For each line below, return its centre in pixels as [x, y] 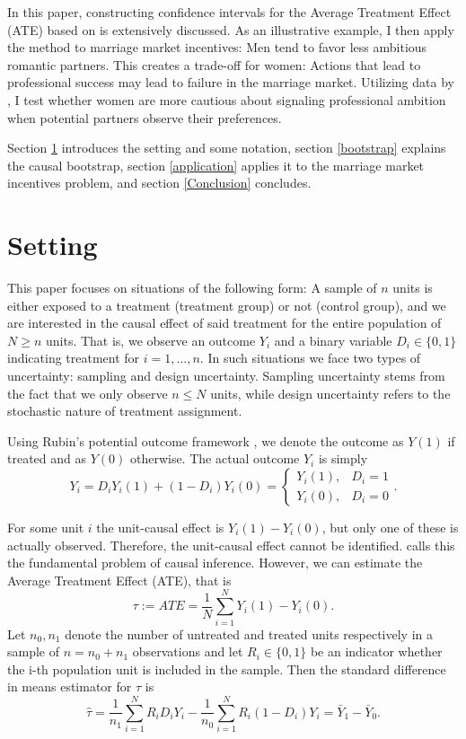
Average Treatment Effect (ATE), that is [119, 580]
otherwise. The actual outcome [215, 458]
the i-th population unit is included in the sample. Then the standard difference [227, 669]
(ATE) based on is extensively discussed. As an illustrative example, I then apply [231, 29]
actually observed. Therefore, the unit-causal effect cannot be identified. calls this [231, 545]
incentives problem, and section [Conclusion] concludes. [159, 183]
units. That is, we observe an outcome [150, 340]
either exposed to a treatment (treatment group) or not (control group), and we [227, 305]
